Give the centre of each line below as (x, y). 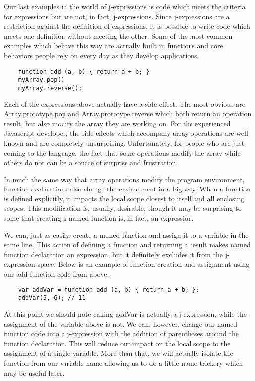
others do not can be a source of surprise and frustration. (91, 162)
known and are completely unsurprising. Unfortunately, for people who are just (124, 143)
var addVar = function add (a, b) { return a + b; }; (109, 290)
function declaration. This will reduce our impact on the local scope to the (117, 343)
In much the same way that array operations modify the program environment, (124, 179)
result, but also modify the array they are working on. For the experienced (117, 123)
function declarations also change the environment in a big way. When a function (127, 189)
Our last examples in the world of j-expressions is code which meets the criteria (125, 6)
